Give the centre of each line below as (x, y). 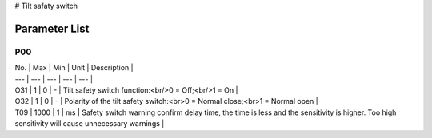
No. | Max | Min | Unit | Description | (74, 68)
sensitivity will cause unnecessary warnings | (90, 124)
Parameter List (52, 28)
